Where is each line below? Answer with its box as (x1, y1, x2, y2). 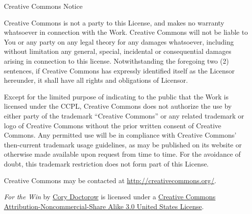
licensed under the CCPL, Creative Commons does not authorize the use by (4, 101, 232, 111)
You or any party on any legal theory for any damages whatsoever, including (4, 36, 234, 47)
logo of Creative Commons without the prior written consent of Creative (4, 120, 222, 130)
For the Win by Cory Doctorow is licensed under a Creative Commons (4, 191, 216, 202)
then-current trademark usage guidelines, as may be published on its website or (4, 139, 242, 149)
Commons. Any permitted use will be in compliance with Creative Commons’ (4, 130, 237, 140)
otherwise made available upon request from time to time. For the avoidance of (4, 149, 241, 159)
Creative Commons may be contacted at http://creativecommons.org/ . (4, 175, 216, 185)
